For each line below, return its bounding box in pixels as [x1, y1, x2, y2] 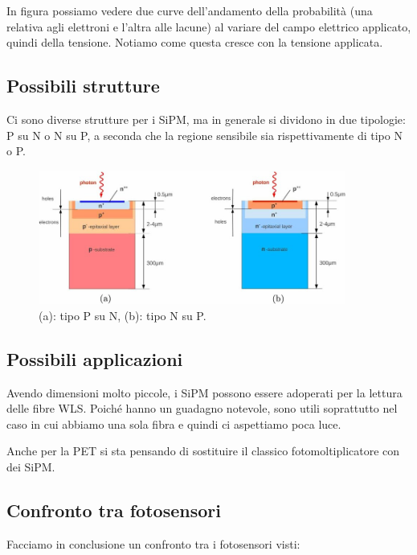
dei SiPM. [6, 458, 55, 475]
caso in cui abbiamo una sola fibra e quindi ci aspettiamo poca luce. [6, 415, 341, 432]
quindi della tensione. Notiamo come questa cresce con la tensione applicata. [6, 34, 383, 51]
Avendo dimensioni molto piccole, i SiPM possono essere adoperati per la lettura [6, 384, 403, 401]
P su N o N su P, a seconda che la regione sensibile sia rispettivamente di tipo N [6, 126, 403, 143]
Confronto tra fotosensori [6, 498, 221, 523]
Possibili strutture [6, 73, 160, 98]
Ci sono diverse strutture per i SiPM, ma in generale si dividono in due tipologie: [6, 110, 406, 127]
